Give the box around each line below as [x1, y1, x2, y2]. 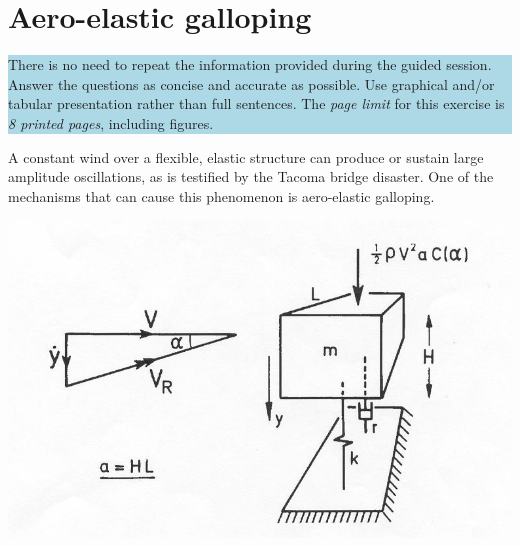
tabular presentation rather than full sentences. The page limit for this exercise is [8, 93, 505, 114]
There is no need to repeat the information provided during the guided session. [8, 54, 492, 75]
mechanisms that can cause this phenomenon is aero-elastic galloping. [8, 185, 435, 206]
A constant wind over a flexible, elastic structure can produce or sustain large [8, 146, 484, 167]
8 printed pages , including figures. [8, 112, 214, 133]
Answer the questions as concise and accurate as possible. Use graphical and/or [8, 73, 495, 94]
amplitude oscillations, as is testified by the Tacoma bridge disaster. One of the [8, 166, 494, 187]
